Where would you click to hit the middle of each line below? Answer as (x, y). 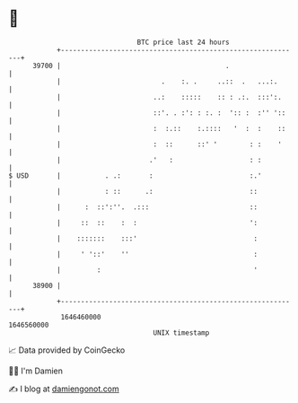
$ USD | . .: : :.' (135, 175)
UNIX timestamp (181, 333)
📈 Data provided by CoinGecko (67, 350)
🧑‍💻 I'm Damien (36, 371)
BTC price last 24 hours (183, 42)
